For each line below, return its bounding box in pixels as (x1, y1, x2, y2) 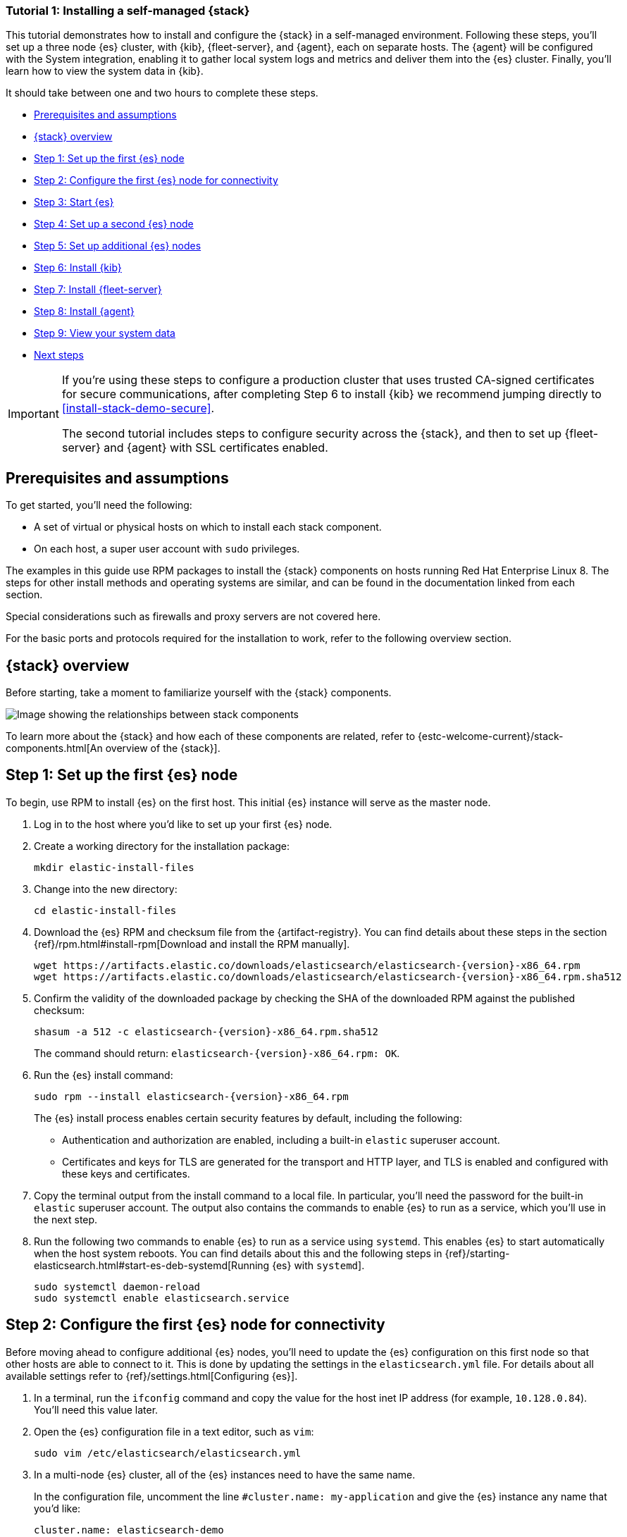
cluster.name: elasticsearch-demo (34, 1524, 224, 1536)
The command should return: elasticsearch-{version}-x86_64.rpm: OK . (34, 1047, 400, 1059)
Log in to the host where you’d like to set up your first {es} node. (34, 817, 333, 830)
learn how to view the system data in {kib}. (6, 65, 204, 78)
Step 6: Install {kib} (34, 261, 122, 274)
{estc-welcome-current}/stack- (418, 730, 564, 743)
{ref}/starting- (445, 1247, 510, 1259)
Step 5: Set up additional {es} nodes (34, 240, 201, 252)
